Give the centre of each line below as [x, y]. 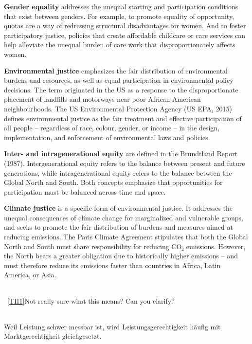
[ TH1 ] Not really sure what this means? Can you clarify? [91, 300]
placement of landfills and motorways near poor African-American [102, 99]
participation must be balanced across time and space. [85, 191]
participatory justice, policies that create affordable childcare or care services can [125, 35]
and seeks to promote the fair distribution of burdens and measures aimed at [118, 227]
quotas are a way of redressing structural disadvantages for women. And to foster [125, 26]
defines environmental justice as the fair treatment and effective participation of [123, 118]
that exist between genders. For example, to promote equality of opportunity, [119, 16]
